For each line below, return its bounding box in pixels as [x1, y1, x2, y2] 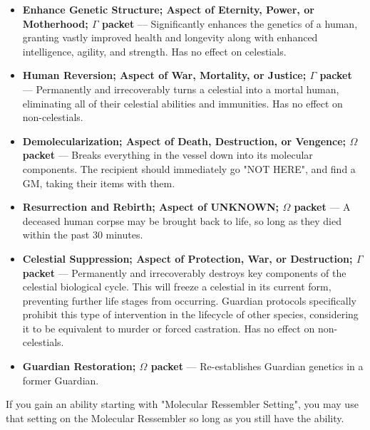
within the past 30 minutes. [22, 227, 143, 242]
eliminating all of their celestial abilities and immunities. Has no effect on [22, 95, 343, 110]
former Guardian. [22, 372, 99, 387]
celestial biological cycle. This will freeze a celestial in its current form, [22, 279, 332, 294]
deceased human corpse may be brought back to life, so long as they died [22, 213, 341, 228]
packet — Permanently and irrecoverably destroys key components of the [22, 265, 346, 280]
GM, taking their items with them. [22, 175, 175, 190]
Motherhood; [22, 16, 88, 31]
